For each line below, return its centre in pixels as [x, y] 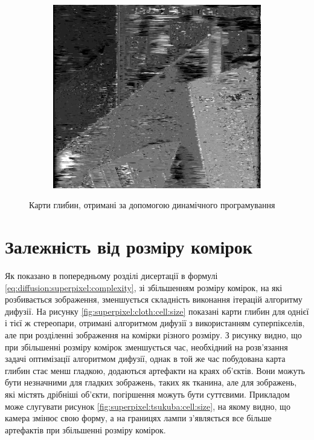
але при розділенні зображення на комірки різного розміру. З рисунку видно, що [153, 335]
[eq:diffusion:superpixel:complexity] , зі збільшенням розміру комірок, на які [144, 287]
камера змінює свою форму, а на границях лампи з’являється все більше [138, 418]
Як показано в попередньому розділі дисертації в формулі [111, 276]
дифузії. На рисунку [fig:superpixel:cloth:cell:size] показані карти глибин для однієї [157, 311]
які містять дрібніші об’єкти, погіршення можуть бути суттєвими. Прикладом [147, 394]
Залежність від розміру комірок [129, 247]
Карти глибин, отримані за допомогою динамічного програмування [152, 205]
